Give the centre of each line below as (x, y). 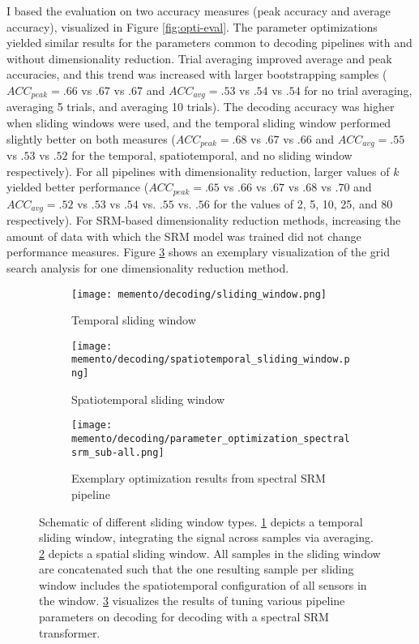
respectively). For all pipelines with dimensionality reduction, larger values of (198, 171)
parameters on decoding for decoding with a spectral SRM (184, 617)
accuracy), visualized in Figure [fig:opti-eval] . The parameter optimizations (192, 26)
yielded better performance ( (78, 187)
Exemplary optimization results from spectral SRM (199, 478)
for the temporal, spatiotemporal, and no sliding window (212, 155)
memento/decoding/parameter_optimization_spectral (211, 439)
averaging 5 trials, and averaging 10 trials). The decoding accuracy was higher (201, 107)
